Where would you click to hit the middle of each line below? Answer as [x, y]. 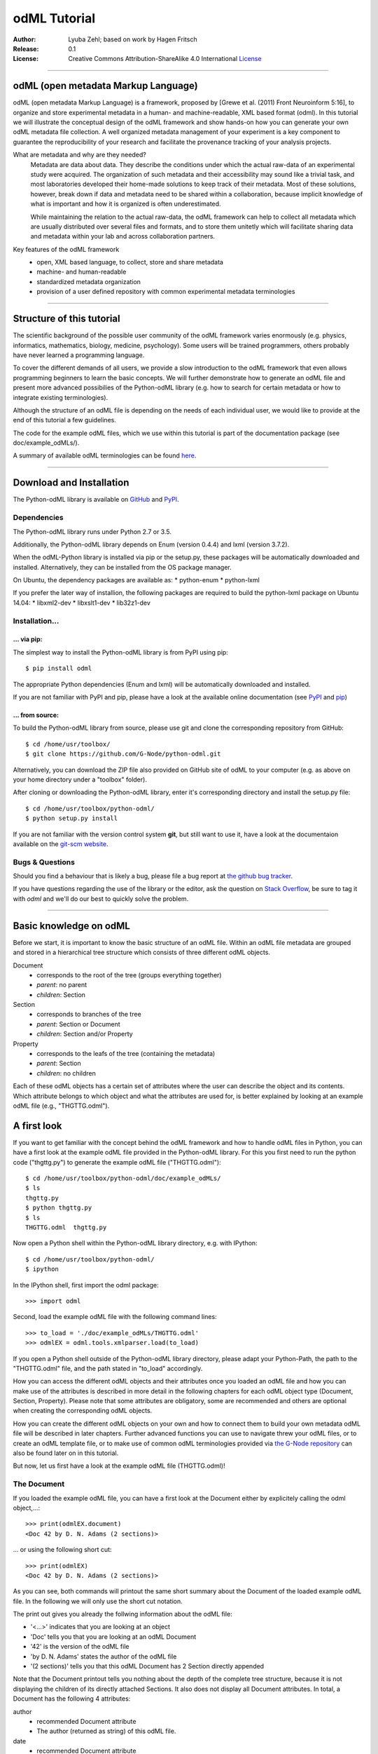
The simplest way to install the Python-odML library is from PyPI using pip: [121, 652]
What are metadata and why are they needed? [79, 155]
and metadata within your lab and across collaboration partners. [123, 236]
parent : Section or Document [78, 1024]
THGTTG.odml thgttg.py [66, 1227]
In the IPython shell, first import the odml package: [86, 1285]
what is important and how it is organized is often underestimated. [126, 204]
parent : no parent [62, 985]
